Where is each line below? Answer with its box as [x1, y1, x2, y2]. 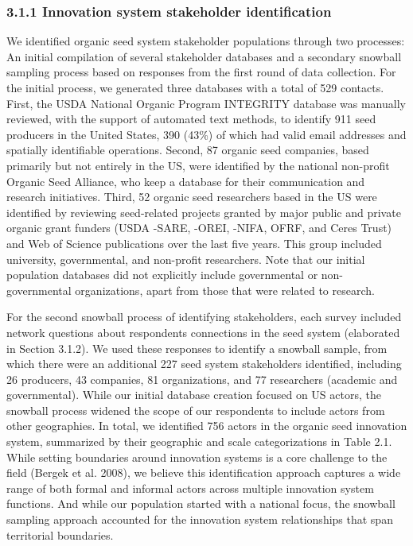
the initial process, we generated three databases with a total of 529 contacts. [6, 79, 384, 95]
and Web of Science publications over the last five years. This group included [6, 234, 382, 251]
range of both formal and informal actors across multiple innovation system [6, 479, 374, 496]
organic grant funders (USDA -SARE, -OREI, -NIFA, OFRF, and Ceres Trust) [6, 219, 392, 236]
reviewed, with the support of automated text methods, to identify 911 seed [6, 110, 376, 127]
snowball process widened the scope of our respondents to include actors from [6, 401, 385, 418]
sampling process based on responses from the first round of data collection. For [6, 64, 396, 80]
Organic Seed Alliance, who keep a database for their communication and [6, 172, 365, 189]
